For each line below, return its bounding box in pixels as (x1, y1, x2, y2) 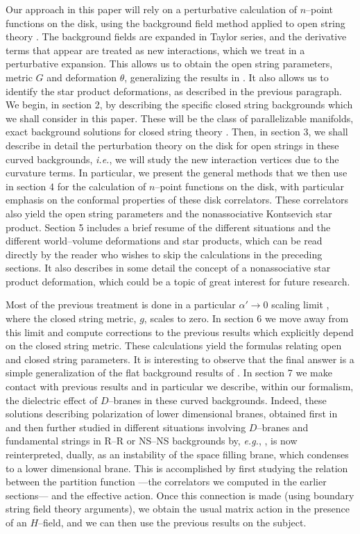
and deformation (46, 69, 117, 84)
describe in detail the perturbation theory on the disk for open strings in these (6, 137, 339, 152)
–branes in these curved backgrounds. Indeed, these (108, 392, 327, 407)
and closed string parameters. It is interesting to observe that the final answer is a (6, 351, 354, 366)
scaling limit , (271, 297, 329, 312)
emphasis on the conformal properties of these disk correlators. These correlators (6, 192, 349, 207)
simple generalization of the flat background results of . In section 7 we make (6, 365, 332, 380)
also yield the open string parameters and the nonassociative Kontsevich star (6, 206, 332, 220)
